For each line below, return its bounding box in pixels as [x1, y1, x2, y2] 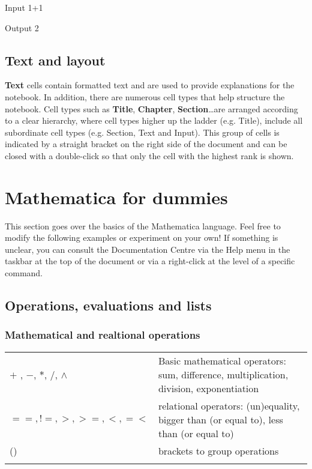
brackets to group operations [158, 443, 279, 458]
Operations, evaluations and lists [5, 296, 212, 315]
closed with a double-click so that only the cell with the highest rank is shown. [5, 149, 294, 162]
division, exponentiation [158, 381, 259, 395]
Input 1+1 [5, 1, 43, 13]
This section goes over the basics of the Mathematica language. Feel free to [5, 219, 281, 232]
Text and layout [5, 50, 106, 69]
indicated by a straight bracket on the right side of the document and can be [5, 138, 287, 150]
